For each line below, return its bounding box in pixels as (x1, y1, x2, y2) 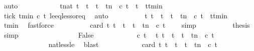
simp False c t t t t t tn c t (4, 29, 214, 40)
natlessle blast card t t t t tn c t (48, 39, 217, 50)
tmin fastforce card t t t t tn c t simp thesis (4, 20, 250, 30)
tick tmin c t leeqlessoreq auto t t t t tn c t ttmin (4, 10, 228, 20)
